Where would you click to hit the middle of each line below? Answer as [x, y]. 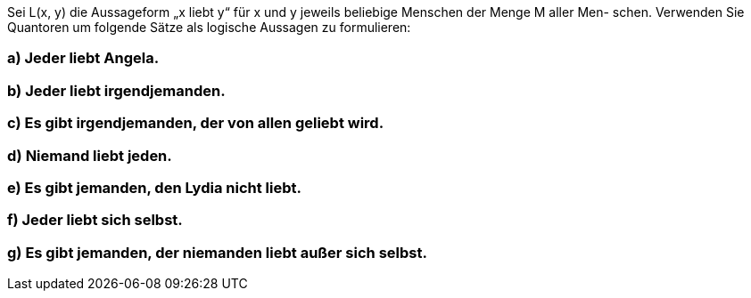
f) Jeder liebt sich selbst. [95, 220]
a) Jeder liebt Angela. [83, 58]
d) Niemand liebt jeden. [90, 155]
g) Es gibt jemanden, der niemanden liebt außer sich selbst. [217, 252]
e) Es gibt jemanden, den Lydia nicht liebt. [154, 187]
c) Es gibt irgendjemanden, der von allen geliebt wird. [196, 123]
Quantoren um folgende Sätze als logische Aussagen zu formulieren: [209, 27]
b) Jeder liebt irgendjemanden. [116, 90]
